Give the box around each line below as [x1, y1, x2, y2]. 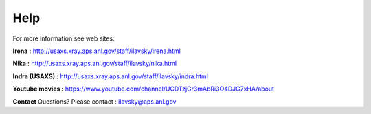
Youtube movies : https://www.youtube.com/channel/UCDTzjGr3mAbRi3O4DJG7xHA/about [12, 84, 275, 93]
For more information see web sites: [12, 34, 115, 43]
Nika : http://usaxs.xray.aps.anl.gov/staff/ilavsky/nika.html [12, 59, 177, 68]
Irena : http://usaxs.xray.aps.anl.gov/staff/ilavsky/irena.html [12, 47, 181, 55]
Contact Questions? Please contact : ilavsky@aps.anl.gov [12, 97, 177, 106]
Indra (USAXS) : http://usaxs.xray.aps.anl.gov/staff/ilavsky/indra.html [12, 72, 209, 80]
